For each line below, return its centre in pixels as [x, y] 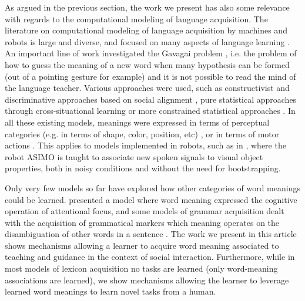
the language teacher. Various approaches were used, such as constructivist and [147, 88]
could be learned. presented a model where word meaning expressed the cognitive [151, 199]
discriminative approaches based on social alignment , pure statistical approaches [151, 99]
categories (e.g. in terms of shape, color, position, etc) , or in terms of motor [142, 133]
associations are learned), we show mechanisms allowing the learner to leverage [147, 280]
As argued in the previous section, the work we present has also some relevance [147, 7]
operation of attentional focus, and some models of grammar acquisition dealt [145, 211]
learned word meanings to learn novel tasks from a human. [110, 291]
